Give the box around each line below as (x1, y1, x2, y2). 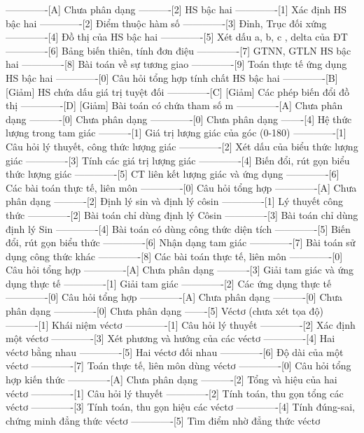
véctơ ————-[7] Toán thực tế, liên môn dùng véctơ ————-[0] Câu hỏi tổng (6, 358, 351, 373)
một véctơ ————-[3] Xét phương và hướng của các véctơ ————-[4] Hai (6, 331, 335, 346)
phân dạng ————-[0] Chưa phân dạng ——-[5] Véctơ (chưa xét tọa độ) (6, 304, 323, 318)
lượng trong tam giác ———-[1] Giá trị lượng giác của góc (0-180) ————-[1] (6, 125, 346, 140)
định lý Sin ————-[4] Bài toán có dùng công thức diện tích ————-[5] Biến (6, 221, 351, 236)
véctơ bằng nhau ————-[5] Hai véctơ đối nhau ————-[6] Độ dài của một (6, 344, 344, 359)
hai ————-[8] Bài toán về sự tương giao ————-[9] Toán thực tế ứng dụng (6, 57, 347, 71)
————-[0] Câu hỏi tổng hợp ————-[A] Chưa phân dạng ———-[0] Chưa (6, 290, 343, 304)
